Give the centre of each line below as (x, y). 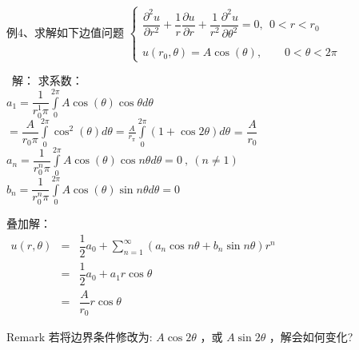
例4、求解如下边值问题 (65, 32)
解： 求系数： (47, 80)
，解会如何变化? (311, 337)
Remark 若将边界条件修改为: (80, 337)
